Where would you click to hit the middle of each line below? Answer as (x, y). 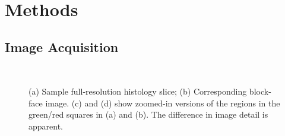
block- (260, 91)
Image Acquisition (62, 46)
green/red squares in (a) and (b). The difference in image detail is (148, 114)
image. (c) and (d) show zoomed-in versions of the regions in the (163, 103)
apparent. (46, 126)
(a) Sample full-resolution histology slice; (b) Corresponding (138, 91)
